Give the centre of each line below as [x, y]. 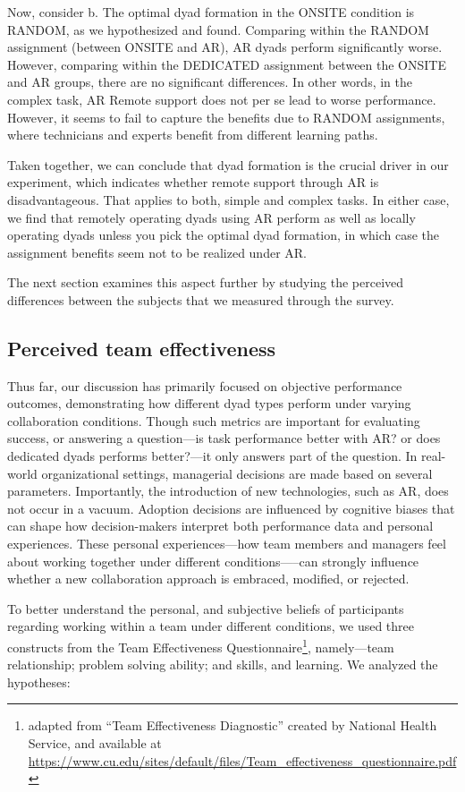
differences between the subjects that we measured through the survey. [201, 299]
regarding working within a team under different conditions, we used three [211, 626]
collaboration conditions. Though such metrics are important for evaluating [214, 420]
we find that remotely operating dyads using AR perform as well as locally [211, 217]
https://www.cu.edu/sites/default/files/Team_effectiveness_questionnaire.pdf [242, 760]
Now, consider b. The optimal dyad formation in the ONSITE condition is [211, 12]
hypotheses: [39, 681]
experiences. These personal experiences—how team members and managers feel [227, 544]
